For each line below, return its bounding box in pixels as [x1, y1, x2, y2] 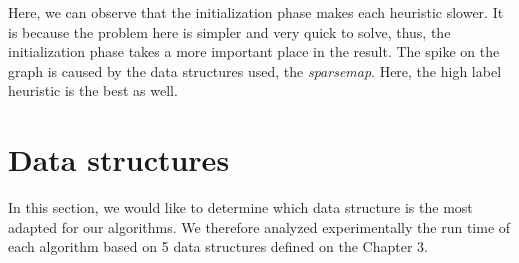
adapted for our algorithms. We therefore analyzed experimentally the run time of [8, 216, 511, 237]
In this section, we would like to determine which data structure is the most [8, 197, 473, 218]
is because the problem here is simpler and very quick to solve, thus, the [8, 21, 451, 42]
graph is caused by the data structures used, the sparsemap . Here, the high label [8, 60, 502, 81]
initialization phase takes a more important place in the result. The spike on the [8, 41, 500, 62]
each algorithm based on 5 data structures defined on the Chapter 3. [8, 236, 428, 257]
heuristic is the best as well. [8, 80, 178, 101]
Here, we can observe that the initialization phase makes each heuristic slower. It [8, 2, 504, 22]
